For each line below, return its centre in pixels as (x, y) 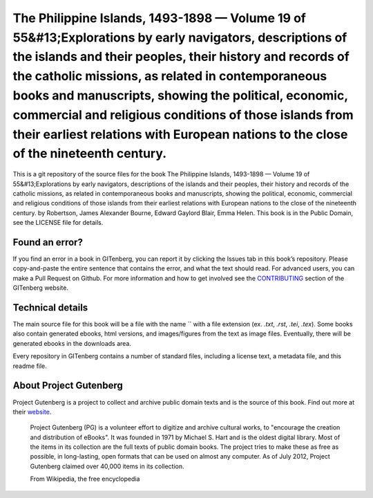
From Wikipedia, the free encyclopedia (85, 479)
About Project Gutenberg (68, 386)
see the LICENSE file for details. (58, 223)
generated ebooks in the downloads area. (72, 343)
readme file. (30, 366)
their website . (32, 412)
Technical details (50, 307)
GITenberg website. (41, 288)
